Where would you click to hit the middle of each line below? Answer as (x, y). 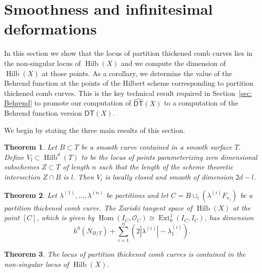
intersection (22, 177)
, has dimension (229, 217)
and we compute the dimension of (173, 63)
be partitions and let (137, 195)
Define (14, 157)
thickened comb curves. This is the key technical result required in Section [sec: (128, 93)
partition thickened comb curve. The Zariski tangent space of (98, 207)
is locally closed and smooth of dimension (169, 177)
